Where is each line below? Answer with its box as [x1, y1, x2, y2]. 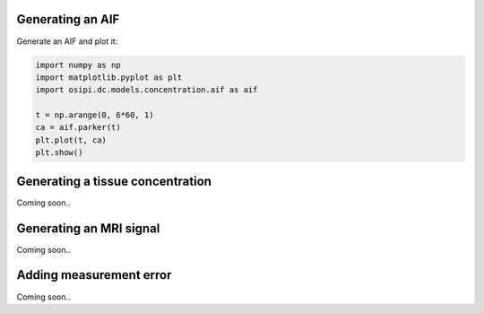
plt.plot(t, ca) [35, 135, 108, 145]
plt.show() [35, 148, 83, 158]
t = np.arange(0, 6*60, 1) [35, 110, 154, 120]
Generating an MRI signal [16, 221, 160, 236]
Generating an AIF [16, 12, 120, 27]
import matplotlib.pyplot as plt [35, 72, 183, 83]
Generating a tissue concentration [16, 173, 212, 188]
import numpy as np [35, 59, 121, 70]
